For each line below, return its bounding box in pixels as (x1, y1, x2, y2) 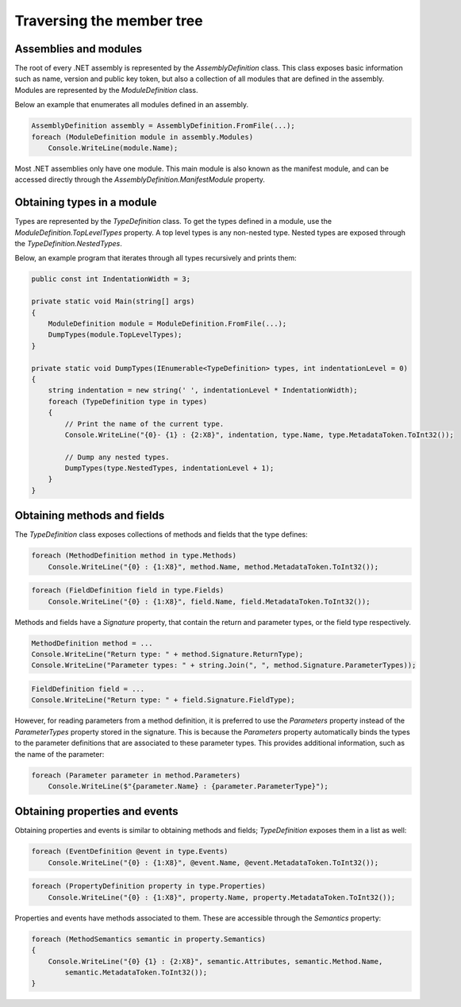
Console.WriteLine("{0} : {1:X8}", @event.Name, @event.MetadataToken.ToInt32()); (48, 858, 379, 867)
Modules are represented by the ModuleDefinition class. (14, 85, 198, 95)
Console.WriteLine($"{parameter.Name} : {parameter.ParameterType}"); (48, 781, 329, 790)
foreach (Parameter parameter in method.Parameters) (31, 770, 241, 780)
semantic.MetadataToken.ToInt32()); (64, 967, 208, 977)
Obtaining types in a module (14, 195, 157, 210)
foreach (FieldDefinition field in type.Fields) (31, 586, 225, 595)
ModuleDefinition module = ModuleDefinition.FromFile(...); (48, 319, 287, 328)
